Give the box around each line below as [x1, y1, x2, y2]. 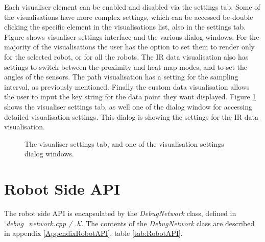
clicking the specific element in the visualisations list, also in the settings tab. [4, 21, 246, 32]
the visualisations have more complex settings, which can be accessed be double [4, 11, 253, 22]
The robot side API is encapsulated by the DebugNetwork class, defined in [4, 208, 236, 219]
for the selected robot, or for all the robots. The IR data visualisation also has [4, 51, 249, 62]
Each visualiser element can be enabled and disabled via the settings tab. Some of [4, 2, 260, 12]
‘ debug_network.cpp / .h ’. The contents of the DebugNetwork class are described [4, 218, 255, 228]
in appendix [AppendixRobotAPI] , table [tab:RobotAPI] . [4, 228, 183, 238]
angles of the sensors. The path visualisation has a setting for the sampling [4, 71, 238, 82]
